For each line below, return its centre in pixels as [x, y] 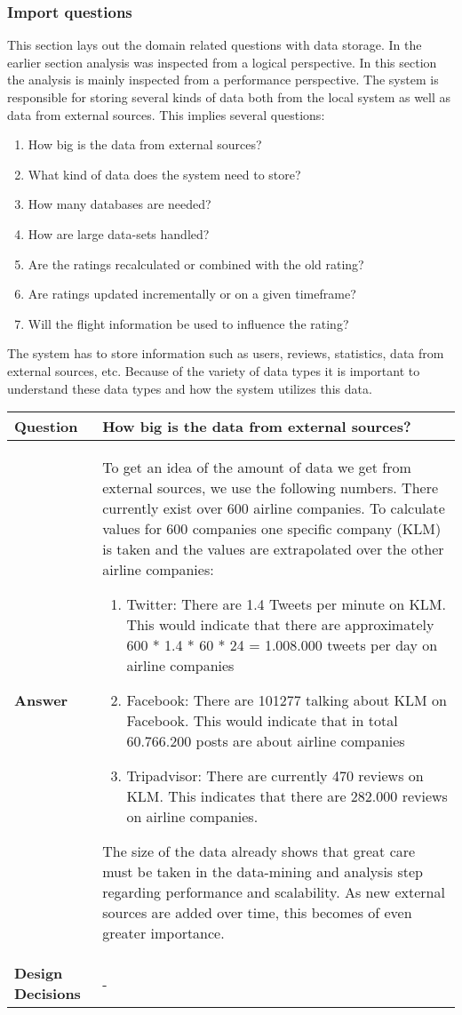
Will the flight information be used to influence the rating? [188, 323]
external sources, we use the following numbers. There [271, 488]
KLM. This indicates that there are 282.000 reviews [287, 796]
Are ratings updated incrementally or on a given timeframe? [192, 294]
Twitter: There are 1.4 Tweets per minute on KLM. [286, 604]
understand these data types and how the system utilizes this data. [190, 388]
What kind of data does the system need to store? [164, 174]
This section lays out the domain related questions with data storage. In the [215, 45]
